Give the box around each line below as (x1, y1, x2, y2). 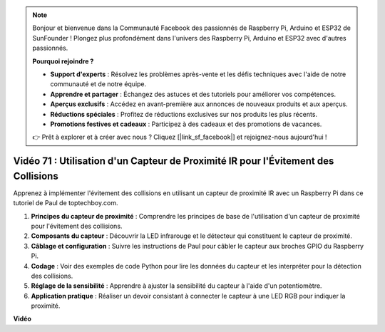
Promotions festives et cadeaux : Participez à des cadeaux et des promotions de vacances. (50, 120, 322, 128)
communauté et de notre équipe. (50, 80, 147, 88)
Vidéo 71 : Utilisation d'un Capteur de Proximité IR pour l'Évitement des (13, 155, 334, 167)
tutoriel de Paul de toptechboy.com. (13, 199, 118, 207)
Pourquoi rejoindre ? (32, 57, 94, 66)
